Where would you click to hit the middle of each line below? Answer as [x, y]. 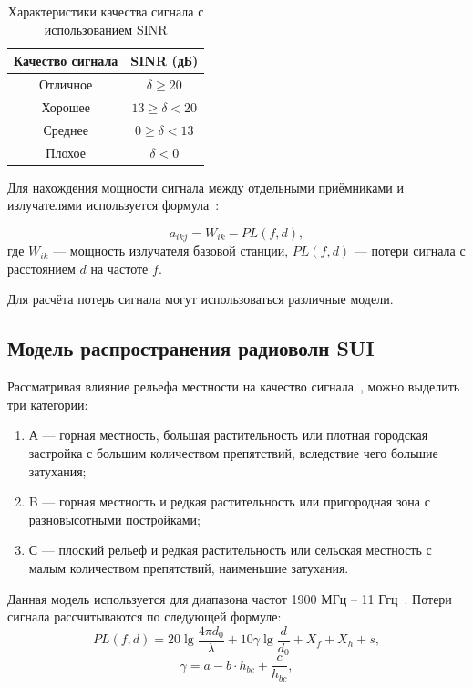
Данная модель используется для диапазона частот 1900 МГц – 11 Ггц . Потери [230, 598]
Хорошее [66, 106]
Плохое [66, 152]
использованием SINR [106, 29]
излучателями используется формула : [113, 205]
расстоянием [41, 268]
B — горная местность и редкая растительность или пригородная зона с [229, 501]
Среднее [66, 129]
